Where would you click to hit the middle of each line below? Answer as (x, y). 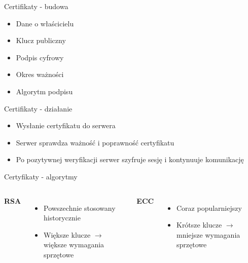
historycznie (62, 218)
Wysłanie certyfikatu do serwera (66, 125)
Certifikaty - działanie (38, 108)
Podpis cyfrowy (40, 57)
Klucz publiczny (41, 40)
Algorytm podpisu (44, 91)
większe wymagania (74, 245)
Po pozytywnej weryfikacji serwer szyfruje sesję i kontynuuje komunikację (130, 159)
